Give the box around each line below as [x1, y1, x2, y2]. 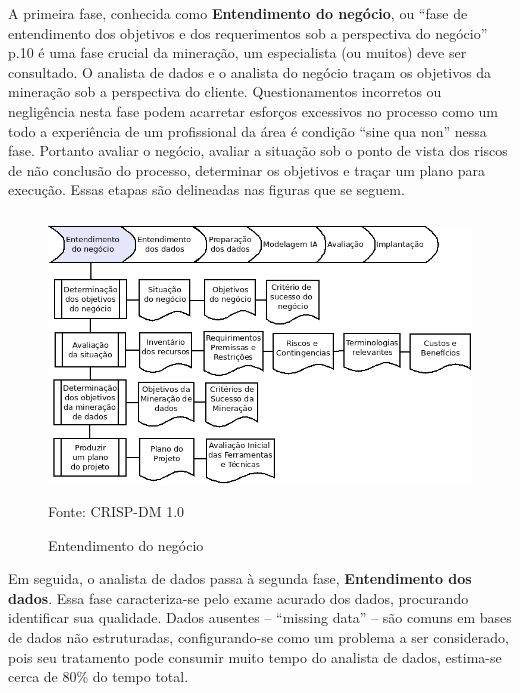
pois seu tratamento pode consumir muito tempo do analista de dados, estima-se [8, 646, 502, 667]
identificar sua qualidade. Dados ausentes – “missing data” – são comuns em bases [8, 607, 512, 628]
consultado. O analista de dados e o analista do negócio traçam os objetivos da [8, 61, 492, 82]
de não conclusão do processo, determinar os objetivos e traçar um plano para [8, 159, 485, 180]
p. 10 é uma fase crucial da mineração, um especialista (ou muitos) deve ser [8, 42, 467, 63]
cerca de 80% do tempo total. [8, 666, 189, 687]
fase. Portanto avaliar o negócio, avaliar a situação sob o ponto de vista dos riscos [8, 140, 508, 161]
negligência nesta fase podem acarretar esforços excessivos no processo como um [8, 100, 499, 121]
